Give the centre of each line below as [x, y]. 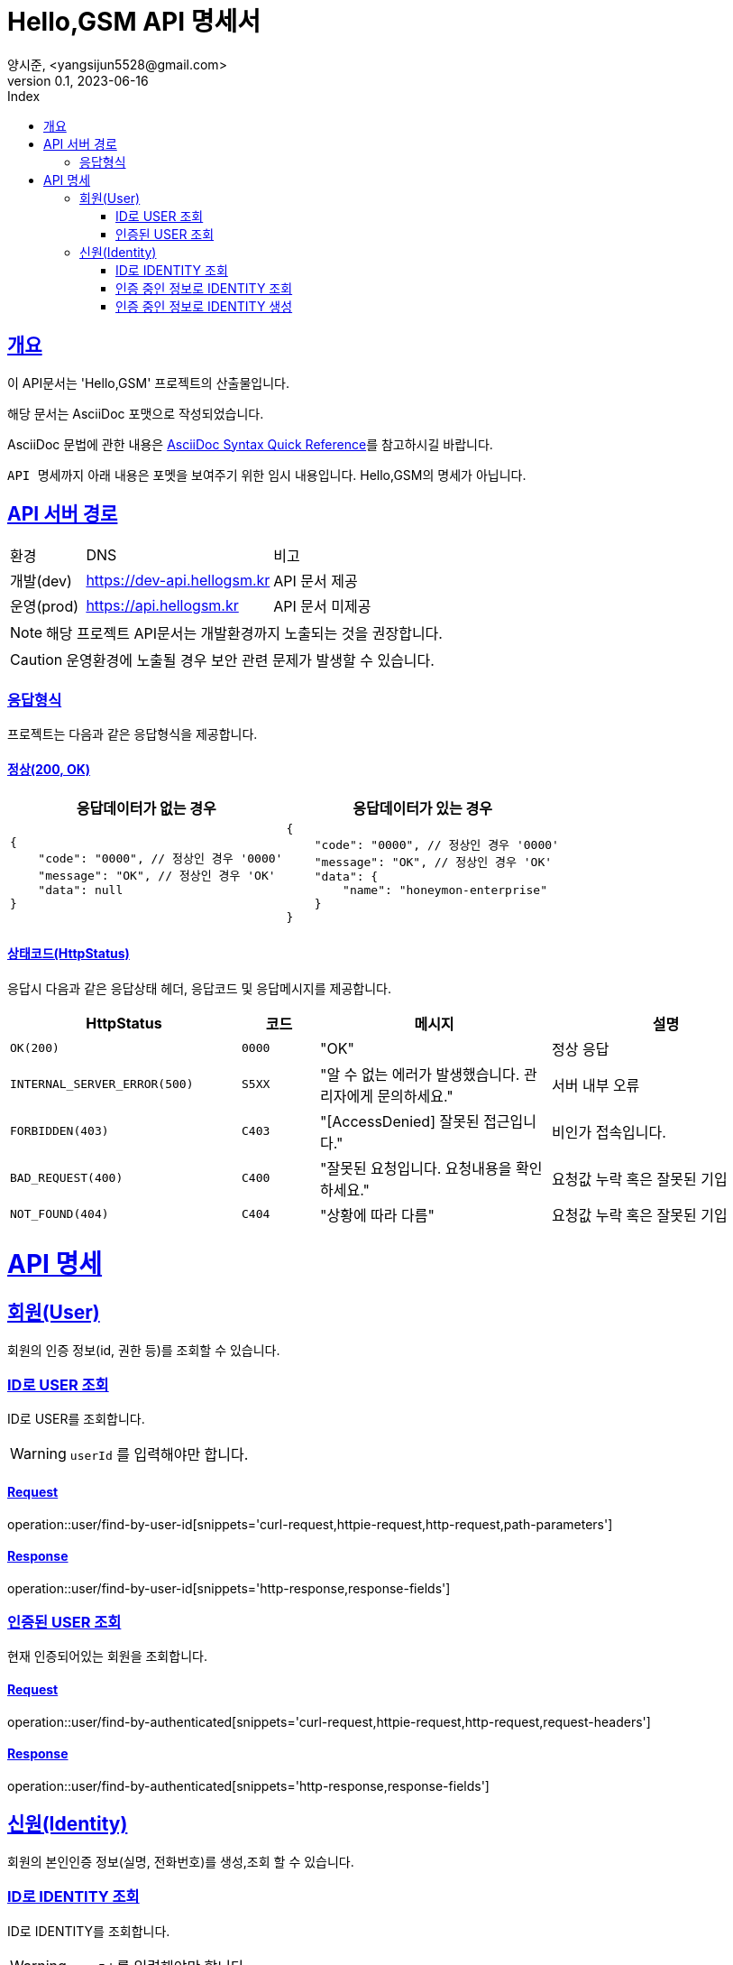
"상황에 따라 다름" [377, 1215]
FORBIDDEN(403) [60, 1131]
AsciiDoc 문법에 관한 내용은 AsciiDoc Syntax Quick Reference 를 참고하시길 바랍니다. [250, 444]
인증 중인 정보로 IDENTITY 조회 [204, 288]
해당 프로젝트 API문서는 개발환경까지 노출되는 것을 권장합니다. [244, 634]
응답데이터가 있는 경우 [423, 809]
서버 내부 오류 [596, 1085]
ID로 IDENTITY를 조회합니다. [89, 1931]
